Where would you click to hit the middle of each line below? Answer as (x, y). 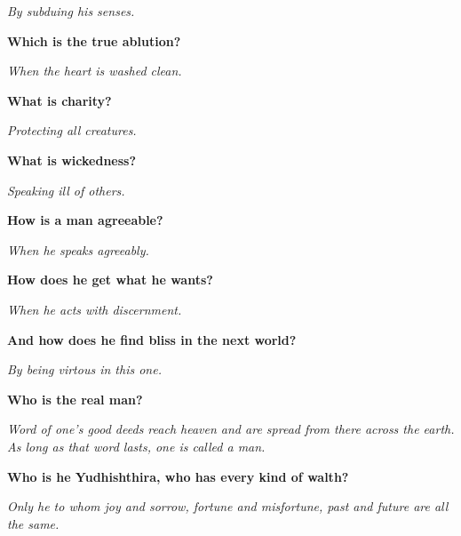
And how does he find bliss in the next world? (152, 339)
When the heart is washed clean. (95, 71)
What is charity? (60, 100)
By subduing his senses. (71, 11)
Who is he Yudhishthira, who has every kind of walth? (178, 476)
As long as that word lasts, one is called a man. (136, 446)
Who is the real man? (75, 399)
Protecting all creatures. (72, 130)
